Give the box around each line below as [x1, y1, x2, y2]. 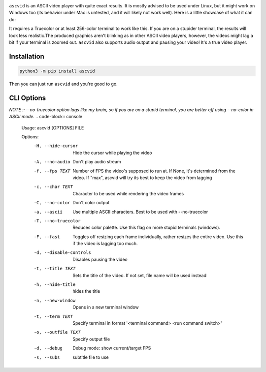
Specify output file [72, 336, 110, 342]
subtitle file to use [72, 354, 109, 360]
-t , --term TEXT [33, 313, 73, 319]
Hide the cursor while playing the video [72, 150, 152, 155]
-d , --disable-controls [33, 250, 91, 255]
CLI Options [9, 93, 46, 102]
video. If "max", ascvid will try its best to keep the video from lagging [72, 175, 212, 181]
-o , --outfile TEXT [33, 330, 81, 335]
